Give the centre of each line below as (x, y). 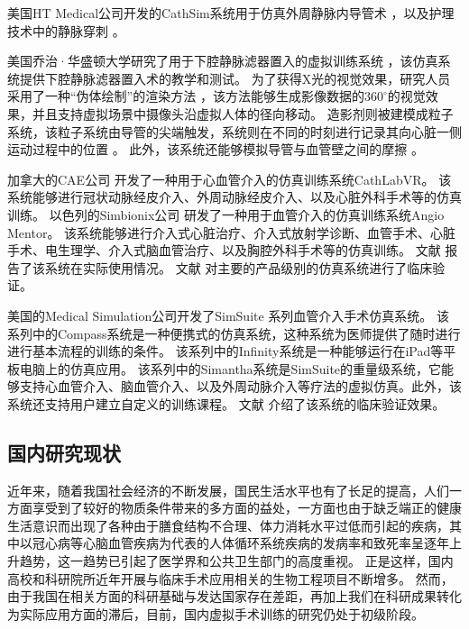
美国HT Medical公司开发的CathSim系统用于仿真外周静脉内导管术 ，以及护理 (231, 13)
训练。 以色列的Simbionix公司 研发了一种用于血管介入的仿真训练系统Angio (226, 214)
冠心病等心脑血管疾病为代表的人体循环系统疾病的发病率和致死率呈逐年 (240, 543)
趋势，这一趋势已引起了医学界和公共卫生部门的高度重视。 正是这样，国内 (236, 561)
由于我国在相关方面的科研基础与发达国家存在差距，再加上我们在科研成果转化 (234, 596)
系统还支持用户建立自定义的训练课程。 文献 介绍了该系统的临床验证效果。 (226, 403)
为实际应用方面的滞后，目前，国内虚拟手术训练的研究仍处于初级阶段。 (216, 613)
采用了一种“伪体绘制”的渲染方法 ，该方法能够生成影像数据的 (186, 96)
